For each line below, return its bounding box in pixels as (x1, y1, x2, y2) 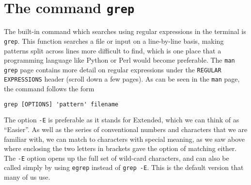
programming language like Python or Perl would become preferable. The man (4, 55, 235, 65)
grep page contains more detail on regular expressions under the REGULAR (4, 64, 221, 74)
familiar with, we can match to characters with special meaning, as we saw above (4, 134, 245, 144)
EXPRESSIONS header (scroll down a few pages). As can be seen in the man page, (4, 74, 240, 84)
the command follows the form (4, 84, 94, 94)
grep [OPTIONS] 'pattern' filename (4, 101, 119, 108)
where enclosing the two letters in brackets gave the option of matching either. (4, 143, 237, 153)
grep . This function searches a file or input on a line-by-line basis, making (4, 35, 224, 46)
